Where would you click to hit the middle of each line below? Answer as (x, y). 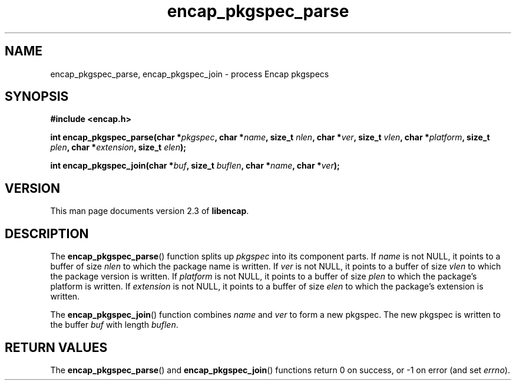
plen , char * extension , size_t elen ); (118, 147)
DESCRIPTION (47, 233)
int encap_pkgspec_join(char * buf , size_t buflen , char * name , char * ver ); (195, 166)
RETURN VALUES (56, 347)
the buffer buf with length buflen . (114, 325)
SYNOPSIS (37, 97)
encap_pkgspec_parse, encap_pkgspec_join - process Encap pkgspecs (190, 74)
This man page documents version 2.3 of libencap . (150, 211)
